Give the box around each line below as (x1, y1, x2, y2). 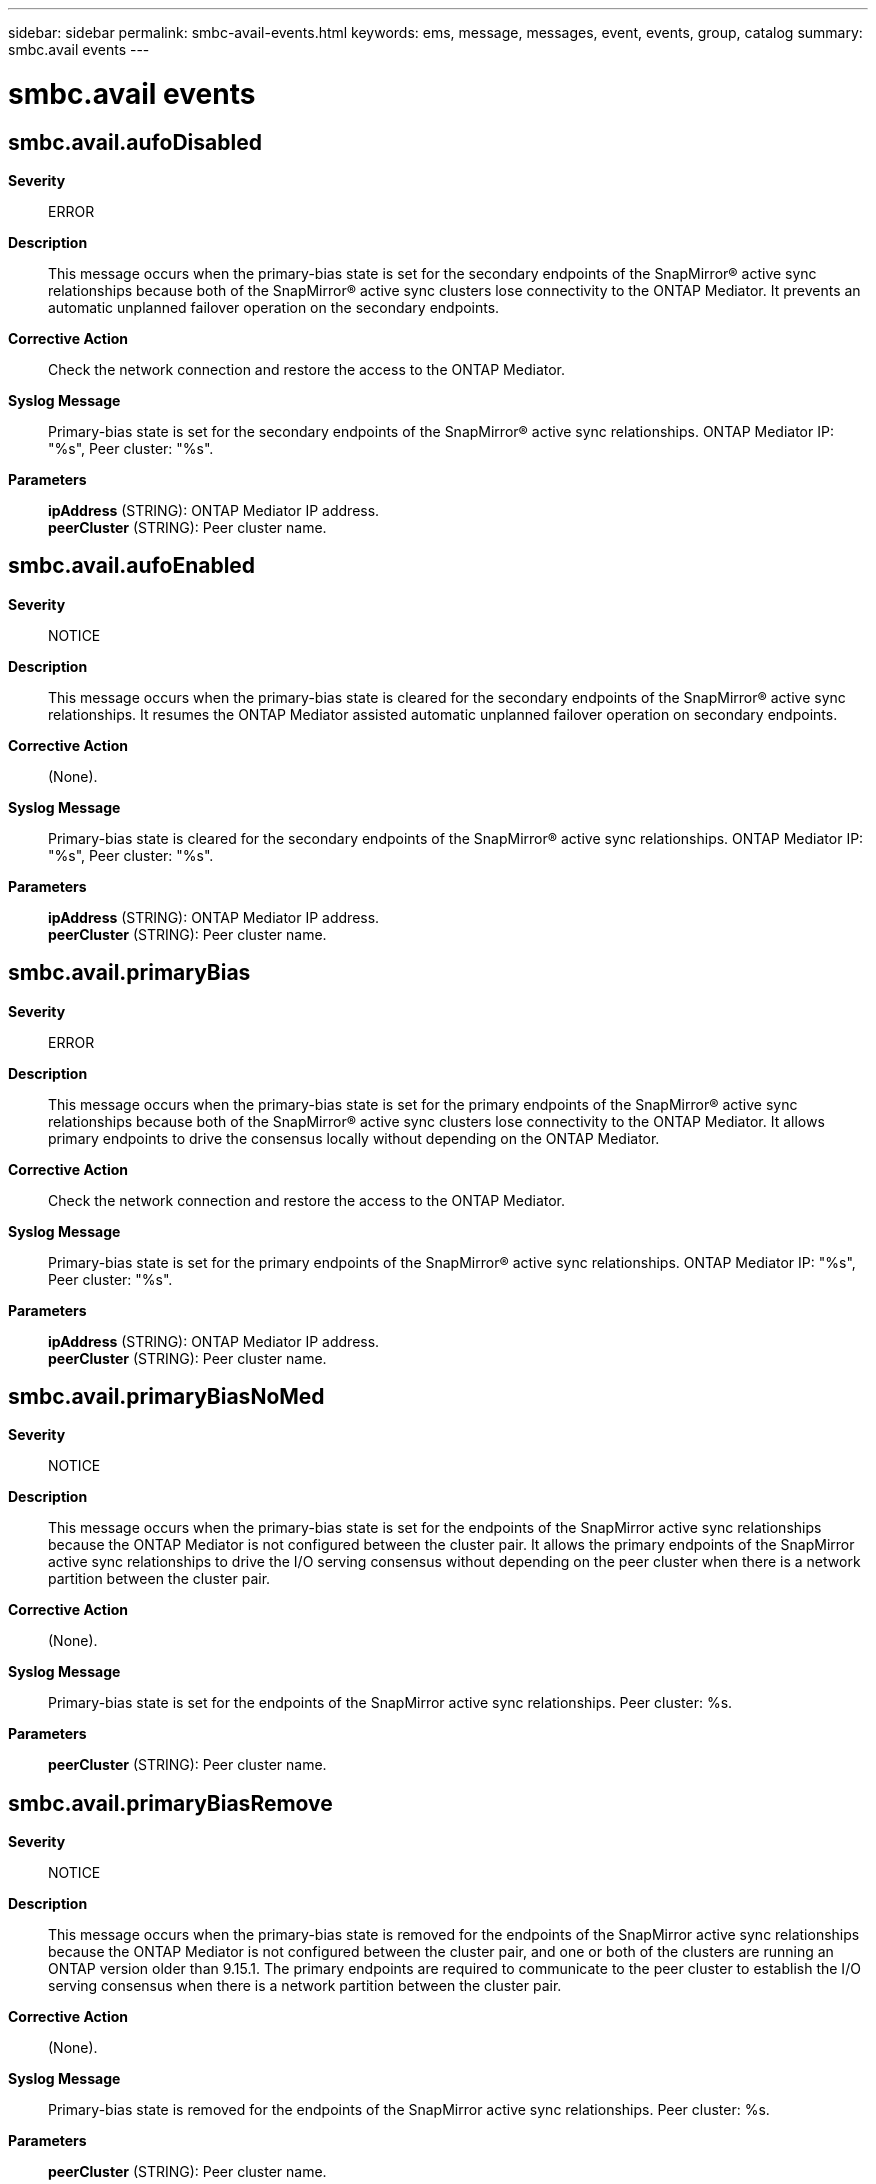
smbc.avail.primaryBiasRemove (8, 1790, 333, 1816)
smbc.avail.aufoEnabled (8, 553, 256, 579)
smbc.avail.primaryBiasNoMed (8, 1384, 325, 1410)
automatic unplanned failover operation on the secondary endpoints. (48, 298, 500, 316)
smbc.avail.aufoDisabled (8, 129, 262, 155)
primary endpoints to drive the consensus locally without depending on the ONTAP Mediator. (48, 1129, 660, 1147)
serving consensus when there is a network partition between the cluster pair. (48, 1977, 562, 1995)
